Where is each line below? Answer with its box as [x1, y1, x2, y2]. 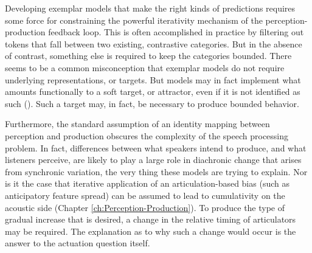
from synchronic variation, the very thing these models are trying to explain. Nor [5, 165, 308, 178]
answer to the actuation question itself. [5, 237, 150, 249]
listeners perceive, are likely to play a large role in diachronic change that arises [5, 153, 302, 166]
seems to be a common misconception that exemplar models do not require [5, 61, 285, 74]
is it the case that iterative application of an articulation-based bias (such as [5, 177, 289, 190]
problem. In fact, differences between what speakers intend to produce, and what [5, 141, 307, 154]
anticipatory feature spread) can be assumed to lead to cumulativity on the [5, 189, 285, 201]
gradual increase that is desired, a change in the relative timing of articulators [5, 213, 296, 226]
